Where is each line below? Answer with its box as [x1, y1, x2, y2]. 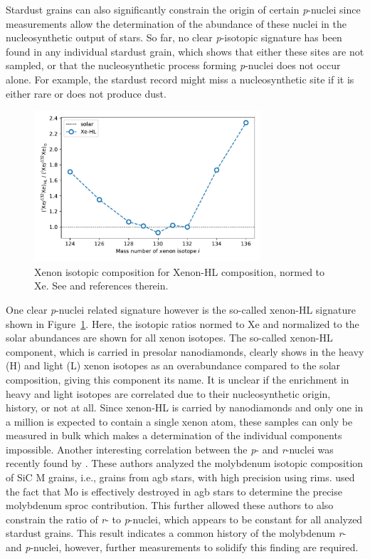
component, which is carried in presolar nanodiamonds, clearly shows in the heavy [6, 344, 364, 359]
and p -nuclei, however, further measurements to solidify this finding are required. [6, 540, 359, 555]
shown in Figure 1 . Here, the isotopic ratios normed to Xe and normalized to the [6, 316, 359, 331]
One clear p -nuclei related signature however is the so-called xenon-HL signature [6, 302, 356, 317]
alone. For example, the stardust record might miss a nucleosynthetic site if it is [6, 71, 354, 86]
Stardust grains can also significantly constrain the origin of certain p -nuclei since [6, 2, 361, 16]
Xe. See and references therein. [34, 278, 169, 293]
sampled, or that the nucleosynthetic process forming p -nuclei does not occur [6, 58, 341, 73]
